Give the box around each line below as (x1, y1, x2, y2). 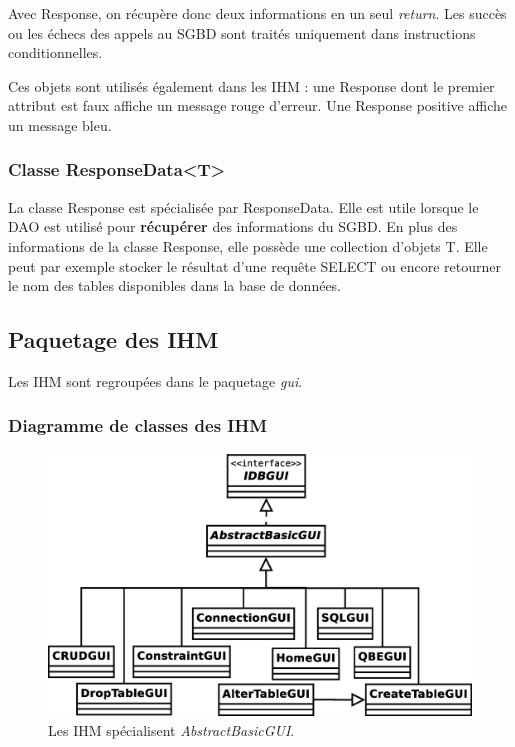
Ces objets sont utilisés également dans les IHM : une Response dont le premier (8, 75, 495, 96)
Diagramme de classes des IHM (8, 413, 268, 438)
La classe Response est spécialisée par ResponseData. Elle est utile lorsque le (8, 196, 479, 217)
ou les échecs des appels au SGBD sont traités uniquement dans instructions (8, 22, 476, 43)
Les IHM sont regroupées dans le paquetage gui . (8, 370, 303, 391)
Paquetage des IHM (8, 324, 219, 355)
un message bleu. (8, 114, 112, 135)
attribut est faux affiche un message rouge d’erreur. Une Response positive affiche (8, 95, 507, 116)
